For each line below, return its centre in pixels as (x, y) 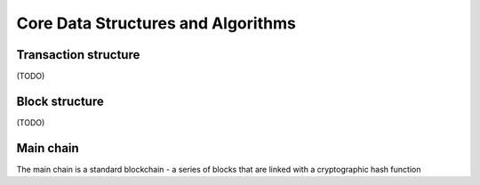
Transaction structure (78, 55)
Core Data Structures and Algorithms (156, 23)
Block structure (60, 101)
